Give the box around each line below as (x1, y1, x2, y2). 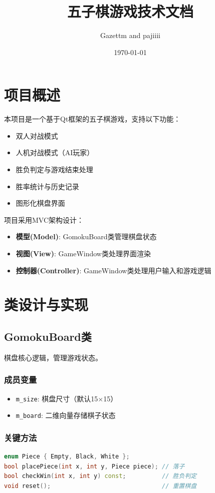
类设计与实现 (4, 294, 89, 315)
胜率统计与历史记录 (16, 181, 79, 191)
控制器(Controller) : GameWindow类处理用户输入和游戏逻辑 (16, 265, 211, 275)
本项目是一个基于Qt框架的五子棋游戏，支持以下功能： (4, 114, 181, 124)
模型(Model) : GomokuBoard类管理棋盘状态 (16, 231, 157, 242)
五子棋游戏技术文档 (67, 1, 193, 22)
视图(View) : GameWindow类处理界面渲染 (16, 248, 151, 258)
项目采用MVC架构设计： (4, 214, 84, 225)
